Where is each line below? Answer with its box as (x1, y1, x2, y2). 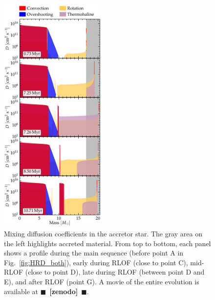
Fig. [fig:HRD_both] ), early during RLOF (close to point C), (4, 257, 188, 267)
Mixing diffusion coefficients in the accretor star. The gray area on (4, 229, 203, 239)
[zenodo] (49, 286, 78, 296)
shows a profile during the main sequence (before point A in (4, 248, 184, 258)
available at (4, 286, 38, 296)
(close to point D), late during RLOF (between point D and (25, 267, 205, 277)
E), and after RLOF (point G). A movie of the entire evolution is (4, 277, 199, 287)
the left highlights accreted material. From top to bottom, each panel (4, 238, 211, 248)
